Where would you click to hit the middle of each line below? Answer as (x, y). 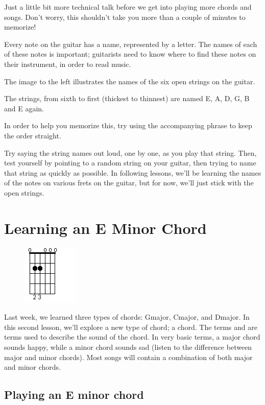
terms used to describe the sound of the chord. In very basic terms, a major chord (132, 337)
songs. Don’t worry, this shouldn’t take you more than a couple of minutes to (125, 17)
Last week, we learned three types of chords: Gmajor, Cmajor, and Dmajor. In (127, 317)
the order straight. (33, 135)
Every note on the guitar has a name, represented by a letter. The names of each (131, 44)
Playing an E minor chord (74, 395)
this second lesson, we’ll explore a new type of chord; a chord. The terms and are (131, 327)
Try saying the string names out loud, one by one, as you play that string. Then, (130, 152)
